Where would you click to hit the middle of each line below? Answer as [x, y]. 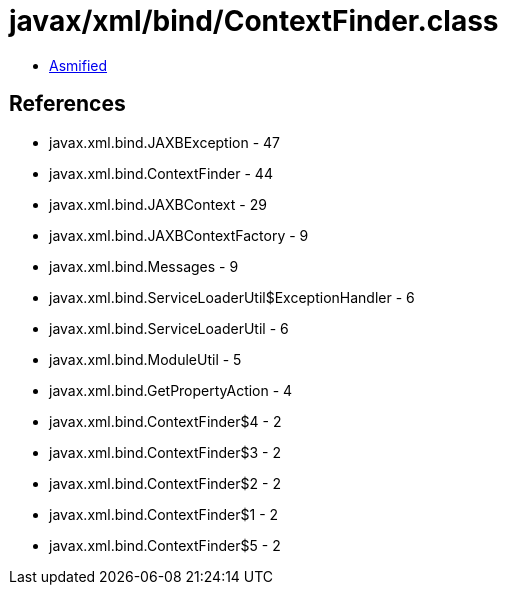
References [67, 104]
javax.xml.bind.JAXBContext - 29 [158, 204]
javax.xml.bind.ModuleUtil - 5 [145, 359]
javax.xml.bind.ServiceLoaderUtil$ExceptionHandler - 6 [232, 297]
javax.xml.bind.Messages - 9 [144, 266]
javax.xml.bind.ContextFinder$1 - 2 [164, 514]
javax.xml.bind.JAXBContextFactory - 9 [179, 235]
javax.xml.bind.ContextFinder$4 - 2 [165, 421]
